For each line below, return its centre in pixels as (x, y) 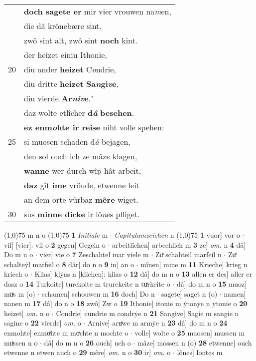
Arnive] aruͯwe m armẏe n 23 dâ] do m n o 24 (157, 323)
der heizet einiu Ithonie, (65, 55)
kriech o (16, 274)
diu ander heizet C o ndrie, (70, 69)
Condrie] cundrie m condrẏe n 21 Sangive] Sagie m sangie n (147, 313)
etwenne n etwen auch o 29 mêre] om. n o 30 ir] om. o (87, 352)
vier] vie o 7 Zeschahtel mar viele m (94, 254)
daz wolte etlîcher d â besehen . (79, 113)
